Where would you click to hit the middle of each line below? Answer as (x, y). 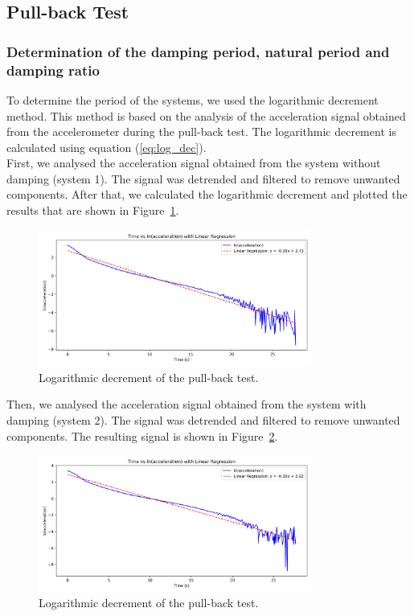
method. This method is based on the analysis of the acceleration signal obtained (206, 115)
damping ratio (53, 70)
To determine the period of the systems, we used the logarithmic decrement (193, 99)
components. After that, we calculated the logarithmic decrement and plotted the (207, 194)
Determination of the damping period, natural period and (198, 51)
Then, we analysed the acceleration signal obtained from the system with (187, 404)
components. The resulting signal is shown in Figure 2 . (142, 435)
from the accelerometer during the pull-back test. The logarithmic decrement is (201, 131)
